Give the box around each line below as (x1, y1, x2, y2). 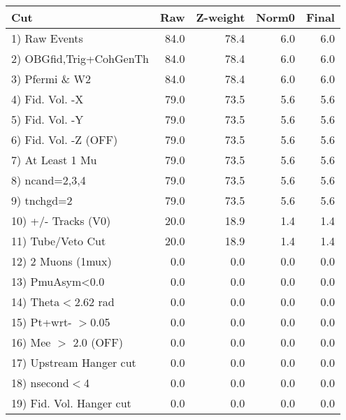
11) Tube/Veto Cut (11, 233, 106, 249)
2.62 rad (74, 294, 115, 310)
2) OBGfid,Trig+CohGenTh (11, 50, 149, 66)
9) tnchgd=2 (11, 192, 73, 208)
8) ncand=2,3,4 (11, 172, 86, 188)
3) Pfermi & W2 (11, 71, 92, 87)
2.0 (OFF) (73, 334, 123, 350)
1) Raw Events (11, 30, 83, 46)
